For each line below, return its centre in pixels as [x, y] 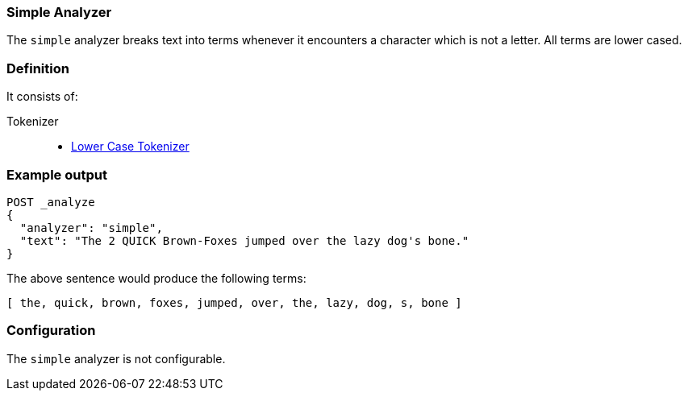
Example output [57, 174]
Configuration [51, 331]
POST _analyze [51, 202]
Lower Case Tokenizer [130, 147]
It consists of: [42, 97]
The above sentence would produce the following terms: [156, 278]
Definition [38, 68]
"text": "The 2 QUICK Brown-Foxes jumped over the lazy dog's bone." [244, 240]
